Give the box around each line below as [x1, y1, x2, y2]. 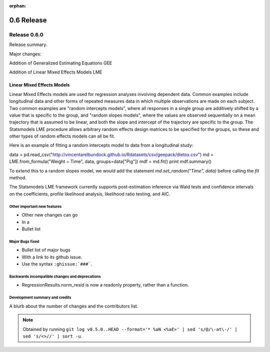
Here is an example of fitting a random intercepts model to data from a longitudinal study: [9, 142, 193, 148]
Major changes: [9, 50, 42, 57]
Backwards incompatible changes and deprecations [9, 274, 101, 279]
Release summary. [9, 41, 47, 47]
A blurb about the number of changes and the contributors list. [9, 303, 138, 309]
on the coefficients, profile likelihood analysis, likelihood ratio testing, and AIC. [9, 190, 170, 197]
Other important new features [9, 204, 62, 209]
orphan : [9, 3, 26, 8]
